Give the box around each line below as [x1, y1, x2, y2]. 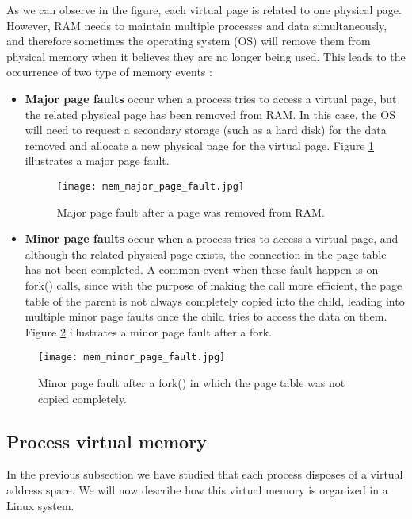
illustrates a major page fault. [25, 152, 170, 169]
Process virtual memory [6, 429, 207, 453]
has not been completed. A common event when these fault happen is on [25, 261, 379, 278]
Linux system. [6, 497, 74, 513]
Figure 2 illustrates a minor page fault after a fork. [25, 323, 273, 340]
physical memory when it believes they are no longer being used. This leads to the [6, 48, 406, 64]
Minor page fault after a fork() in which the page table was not [38, 375, 345, 390]
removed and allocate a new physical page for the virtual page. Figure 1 [25, 136, 375, 153]
